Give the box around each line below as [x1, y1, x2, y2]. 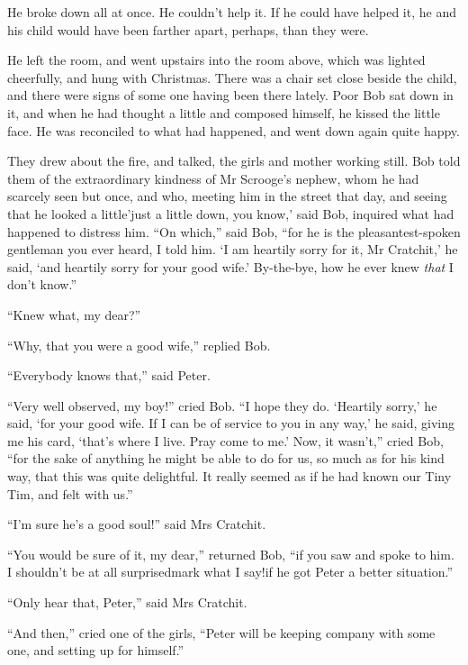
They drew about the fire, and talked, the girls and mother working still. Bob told [7, 151, 461, 170]
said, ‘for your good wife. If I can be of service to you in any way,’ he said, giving [7, 414, 454, 433]
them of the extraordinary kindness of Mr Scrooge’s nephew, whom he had [7, 169, 419, 187]
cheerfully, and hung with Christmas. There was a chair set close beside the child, [7, 68, 457, 87]
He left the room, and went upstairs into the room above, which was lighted [7, 50, 426, 69]
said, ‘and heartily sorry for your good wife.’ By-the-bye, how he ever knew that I [7, 257, 454, 276]
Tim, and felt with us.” [7, 484, 133, 503]
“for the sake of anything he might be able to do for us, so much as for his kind [7, 449, 445, 468]
